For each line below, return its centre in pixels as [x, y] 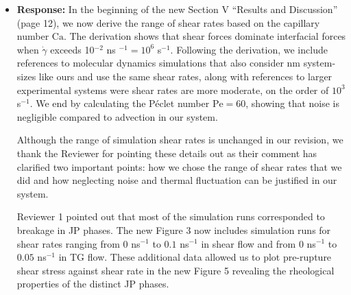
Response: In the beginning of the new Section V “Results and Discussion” [177, 9]
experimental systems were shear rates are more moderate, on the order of [173, 90]
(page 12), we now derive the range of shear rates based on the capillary [168, 22]
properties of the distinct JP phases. [93, 284]
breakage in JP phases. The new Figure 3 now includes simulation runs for [174, 229]
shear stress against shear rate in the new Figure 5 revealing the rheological [175, 270]
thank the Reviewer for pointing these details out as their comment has [167, 153]
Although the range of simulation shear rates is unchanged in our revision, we [180, 140]
